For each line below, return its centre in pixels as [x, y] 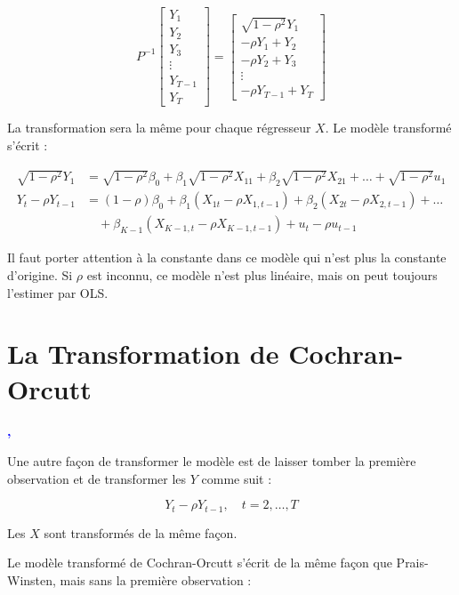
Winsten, [32, 579]
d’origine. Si [40, 274]
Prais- [412, 563]
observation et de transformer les [97, 478]
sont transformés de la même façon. [141, 532]
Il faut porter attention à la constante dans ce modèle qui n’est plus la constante [227, 257]
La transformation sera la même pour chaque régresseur [159, 128]
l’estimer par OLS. [58, 292]
